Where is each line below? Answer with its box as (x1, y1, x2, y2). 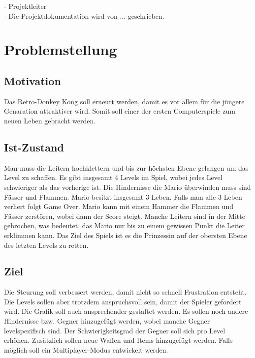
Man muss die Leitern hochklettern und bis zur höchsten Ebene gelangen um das (4, 162, 249, 173)
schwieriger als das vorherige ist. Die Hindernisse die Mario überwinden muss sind (4, 181, 251, 192)
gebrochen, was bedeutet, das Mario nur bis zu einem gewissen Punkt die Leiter (4, 220, 245, 231)
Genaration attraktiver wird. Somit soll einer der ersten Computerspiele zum (4, 106, 236, 116)
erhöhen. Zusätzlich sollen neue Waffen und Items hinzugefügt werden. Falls (4, 335, 233, 345)
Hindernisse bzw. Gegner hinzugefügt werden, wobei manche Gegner (4, 316, 210, 326)
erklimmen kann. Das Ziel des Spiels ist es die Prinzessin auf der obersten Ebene (4, 230, 247, 240)
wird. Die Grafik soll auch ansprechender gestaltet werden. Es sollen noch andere (4, 306, 248, 316)
